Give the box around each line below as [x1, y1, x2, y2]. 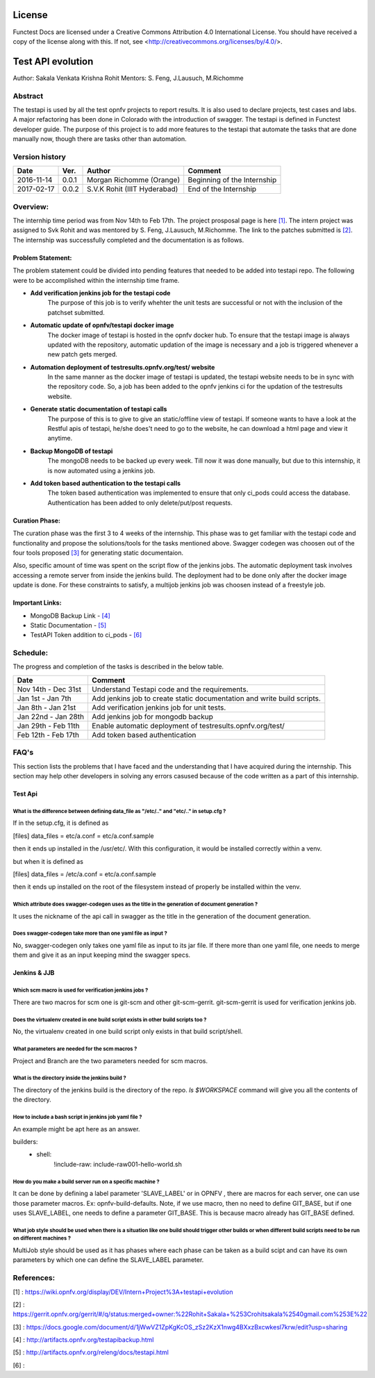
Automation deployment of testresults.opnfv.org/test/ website [30, 363, 215, 371]
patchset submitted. [47, 308, 106, 316]
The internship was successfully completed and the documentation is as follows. [12, 236, 244, 244]
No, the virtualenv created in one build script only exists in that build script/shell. [12, 1027, 243, 1035]
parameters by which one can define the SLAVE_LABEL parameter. [12, 1256, 204, 1264]
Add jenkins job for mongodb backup [91, 712, 213, 721]
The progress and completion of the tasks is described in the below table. [12, 662, 224, 671]
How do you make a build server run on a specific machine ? [12, 1178, 160, 1185]
